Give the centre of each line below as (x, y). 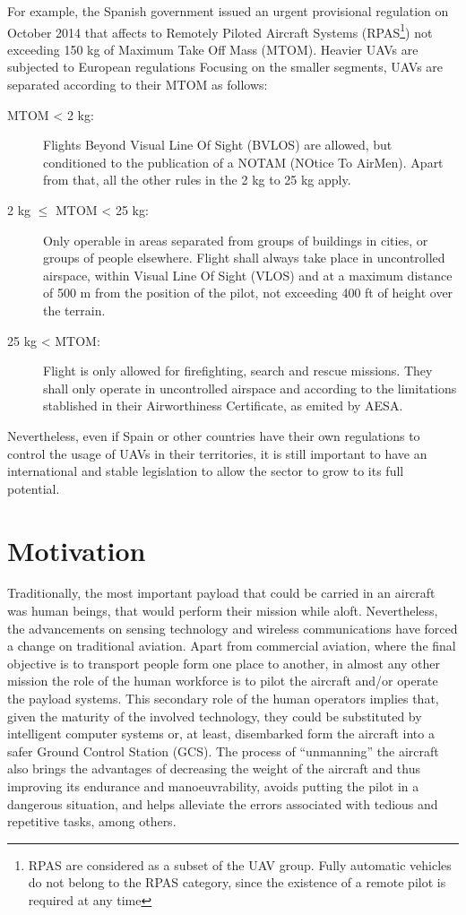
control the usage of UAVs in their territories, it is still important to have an (217, 453)
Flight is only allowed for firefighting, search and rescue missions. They (238, 371)
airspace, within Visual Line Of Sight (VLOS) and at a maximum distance (248, 275)
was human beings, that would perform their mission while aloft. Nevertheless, (223, 611)
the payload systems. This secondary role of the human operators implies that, (223, 698)
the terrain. (74, 310)
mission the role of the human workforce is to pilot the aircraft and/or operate (223, 681)
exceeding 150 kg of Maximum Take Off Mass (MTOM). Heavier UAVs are (213, 49)
